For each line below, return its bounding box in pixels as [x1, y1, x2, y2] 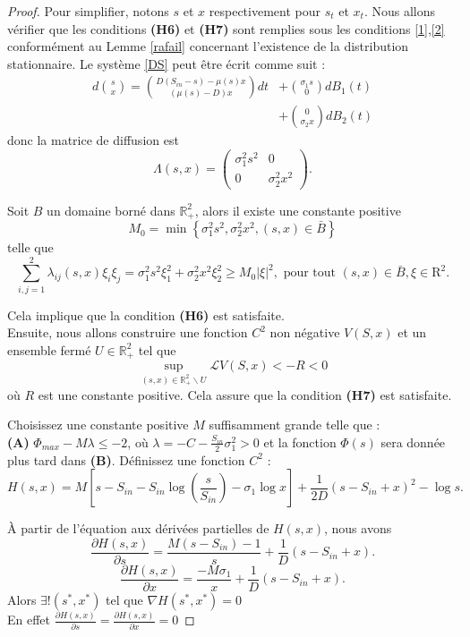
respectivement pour [209, 2, 320, 20]
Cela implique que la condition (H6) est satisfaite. [7, 305, 285, 324]
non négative [269, 323, 340, 342]
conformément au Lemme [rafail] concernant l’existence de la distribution [7, 37, 409, 55]
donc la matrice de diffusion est [7, 131, 179, 149]
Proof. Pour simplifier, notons [7, 2, 169, 20]
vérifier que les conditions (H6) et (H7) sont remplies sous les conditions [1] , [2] [7, 19, 445, 38]
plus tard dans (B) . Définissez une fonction [7, 450, 245, 469]
